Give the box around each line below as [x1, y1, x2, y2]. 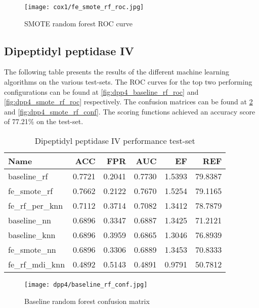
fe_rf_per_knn [8, 200, 63, 212]
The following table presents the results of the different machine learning [4, 66, 229, 77]
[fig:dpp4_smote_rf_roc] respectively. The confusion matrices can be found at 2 [4, 96, 253, 107]
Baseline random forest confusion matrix [24, 295, 150, 306]
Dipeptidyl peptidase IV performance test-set [34, 135, 195, 147]
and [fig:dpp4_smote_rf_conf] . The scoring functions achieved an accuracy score [4, 106, 255, 117]
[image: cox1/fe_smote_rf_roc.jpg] [24, 4, 144, 11]
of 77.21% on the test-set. [4, 116, 83, 127]
